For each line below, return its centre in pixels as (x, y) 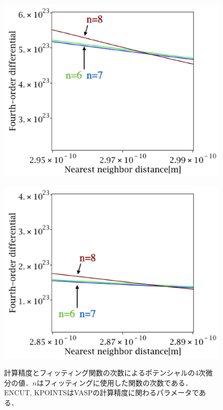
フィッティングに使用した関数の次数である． (118, 382)
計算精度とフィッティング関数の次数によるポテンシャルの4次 (105, 373)
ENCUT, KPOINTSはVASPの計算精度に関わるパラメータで (102, 392)
